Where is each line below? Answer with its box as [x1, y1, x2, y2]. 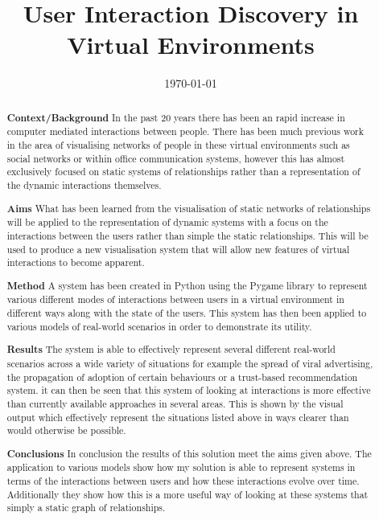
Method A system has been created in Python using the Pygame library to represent [6, 278, 368, 293]
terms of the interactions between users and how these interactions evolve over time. [6, 474, 360, 488]
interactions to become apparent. [6, 256, 145, 269]
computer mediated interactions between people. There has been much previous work [6, 125, 365, 138]
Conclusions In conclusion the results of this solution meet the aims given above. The [6, 446, 372, 461]
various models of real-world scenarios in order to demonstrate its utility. [6, 319, 312, 333]
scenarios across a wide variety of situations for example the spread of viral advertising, [6, 356, 373, 370]
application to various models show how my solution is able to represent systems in [6, 461, 356, 474]
